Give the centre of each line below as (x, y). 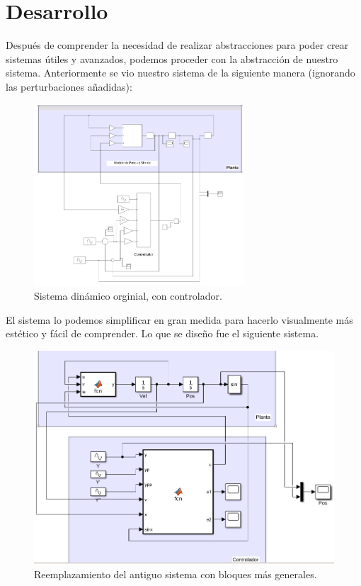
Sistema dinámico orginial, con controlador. (128, 296)
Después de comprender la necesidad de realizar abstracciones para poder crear (177, 45)
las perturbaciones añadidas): (69, 86)
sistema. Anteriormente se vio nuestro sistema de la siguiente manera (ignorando (180, 73)
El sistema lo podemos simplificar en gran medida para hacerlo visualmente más (179, 319)
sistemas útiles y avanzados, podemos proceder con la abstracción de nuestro (172, 58)
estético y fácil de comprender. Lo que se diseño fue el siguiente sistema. (162, 333)
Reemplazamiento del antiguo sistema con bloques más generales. (176, 574)
